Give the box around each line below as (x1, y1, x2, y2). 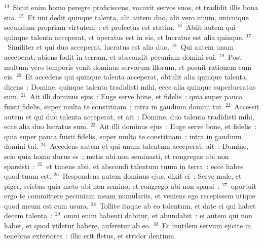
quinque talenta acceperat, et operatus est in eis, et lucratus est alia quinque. (4, 31, 244, 42)
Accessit (234, 101, 259, 111)
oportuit (231, 180, 257, 191)
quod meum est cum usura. (4, 200, 89, 211)
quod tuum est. (4, 171, 52, 181)
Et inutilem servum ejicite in (162, 220, 251, 231)
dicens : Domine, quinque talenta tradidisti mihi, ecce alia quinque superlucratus (4, 81, 256, 92)
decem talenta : (4, 210, 53, 221)
